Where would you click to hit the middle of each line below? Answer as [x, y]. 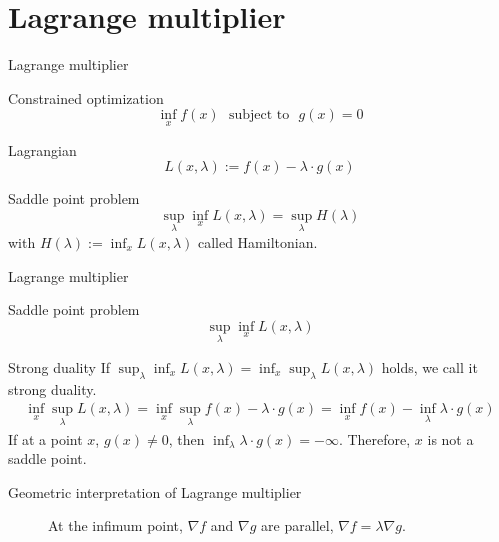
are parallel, [297, 525]
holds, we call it [429, 366]
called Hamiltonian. [257, 241]
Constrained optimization [86, 97]
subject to [259, 115]
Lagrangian [42, 149]
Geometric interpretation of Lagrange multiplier [155, 491]
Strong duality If [59, 366]
